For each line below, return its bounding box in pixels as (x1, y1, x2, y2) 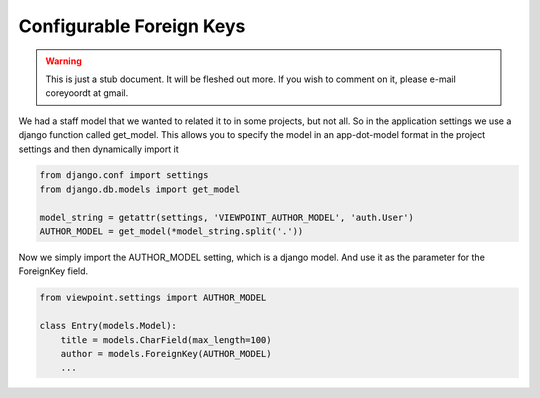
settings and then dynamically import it (18, 143, 179, 155)
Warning (45, 55, 82, 67)
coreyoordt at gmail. (45, 87, 129, 99)
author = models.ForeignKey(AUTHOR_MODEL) (60, 348, 272, 359)
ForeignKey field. (18, 265, 89, 277)
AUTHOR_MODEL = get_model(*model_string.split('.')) (39, 226, 304, 237)
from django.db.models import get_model (39, 183, 240, 195)
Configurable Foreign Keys (18, 15, 246, 37)
